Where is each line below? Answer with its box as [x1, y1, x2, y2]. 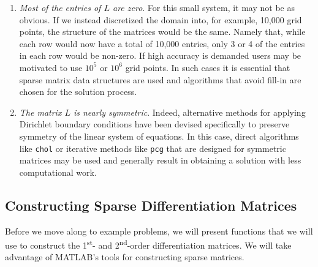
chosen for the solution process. [19, 85, 137, 98]
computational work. [19, 165, 97, 178]
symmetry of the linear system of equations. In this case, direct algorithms [19, 129, 299, 142]
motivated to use [19, 61, 83, 73]
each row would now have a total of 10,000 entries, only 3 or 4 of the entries [19, 37, 305, 50]
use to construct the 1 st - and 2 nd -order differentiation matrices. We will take [5, 237, 292, 251]
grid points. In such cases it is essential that [125, 61, 290, 73]
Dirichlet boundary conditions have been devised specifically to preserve [19, 118, 290, 130]
